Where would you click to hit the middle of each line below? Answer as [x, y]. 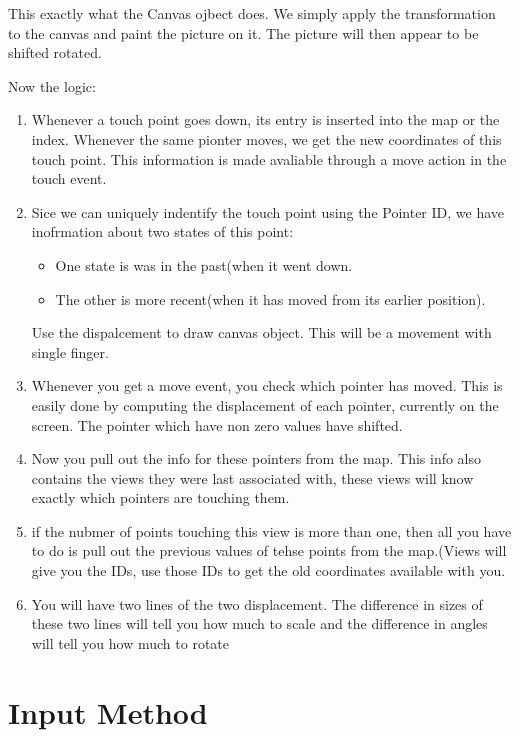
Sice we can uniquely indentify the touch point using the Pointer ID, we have [268, 211]
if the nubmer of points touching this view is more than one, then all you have [271, 530]
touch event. [69, 178]
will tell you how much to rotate [130, 642]
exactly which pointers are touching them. [160, 497]
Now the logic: [52, 85]
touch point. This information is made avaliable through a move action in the [269, 158]
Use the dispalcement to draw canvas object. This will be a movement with [261, 332]
